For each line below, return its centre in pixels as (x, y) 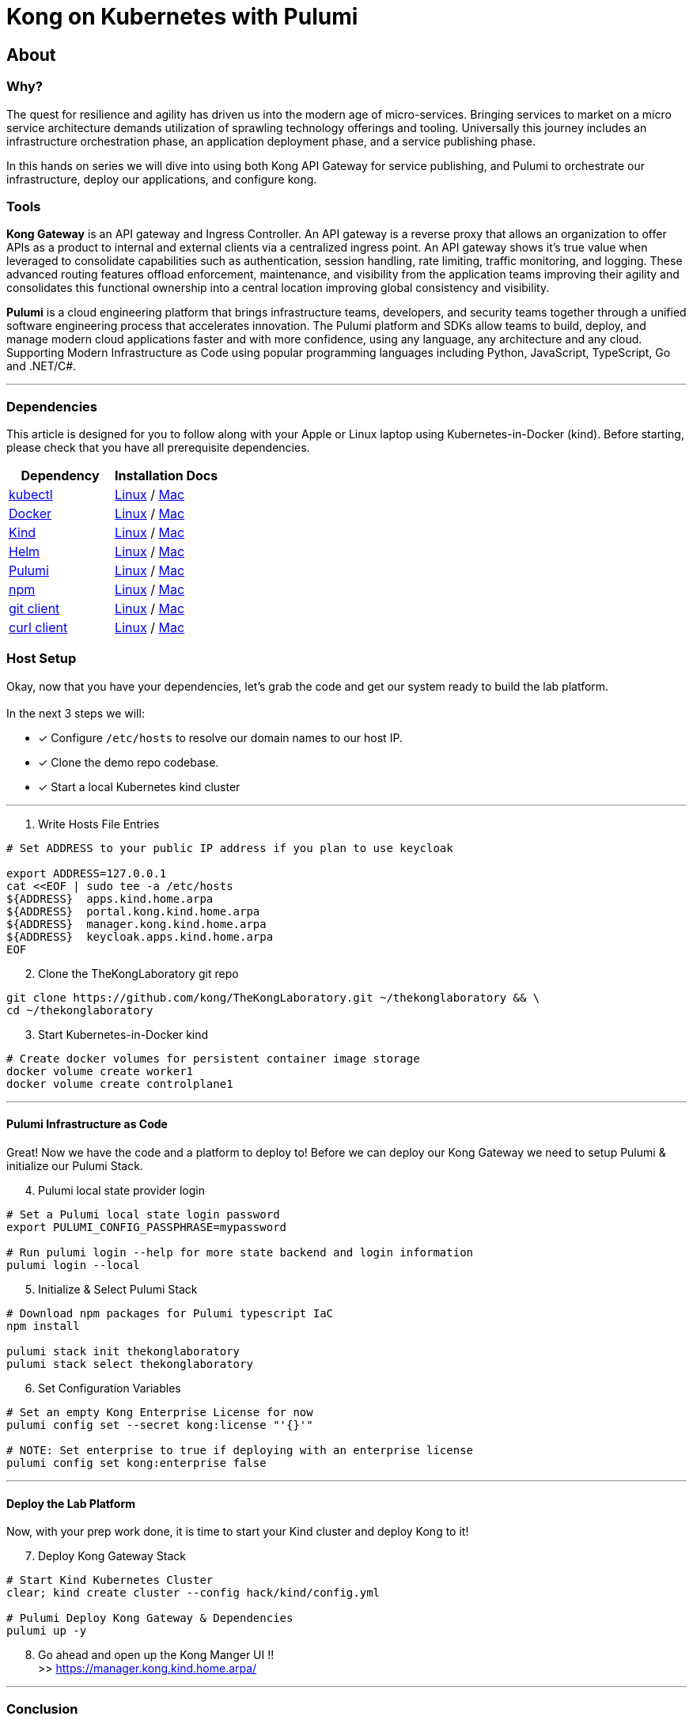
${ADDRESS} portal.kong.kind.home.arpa (133, 911)
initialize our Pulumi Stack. (75, 1166)
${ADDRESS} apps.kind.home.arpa (110, 898)
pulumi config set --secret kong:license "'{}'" (160, 1425)
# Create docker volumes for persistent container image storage (213, 1058)
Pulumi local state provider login (121, 1191)
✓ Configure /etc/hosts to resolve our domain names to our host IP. (220, 737)
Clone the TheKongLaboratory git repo (138, 973)
